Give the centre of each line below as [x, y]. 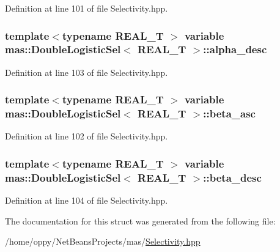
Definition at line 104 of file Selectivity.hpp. [87, 200]
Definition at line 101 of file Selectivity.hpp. [87, 8]
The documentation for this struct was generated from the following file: [140, 220]
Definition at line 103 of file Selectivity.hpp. [87, 72]
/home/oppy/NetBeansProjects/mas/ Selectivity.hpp [103, 241]
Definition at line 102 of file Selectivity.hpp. [87, 136]
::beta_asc [229, 113]
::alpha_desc [235, 49]
